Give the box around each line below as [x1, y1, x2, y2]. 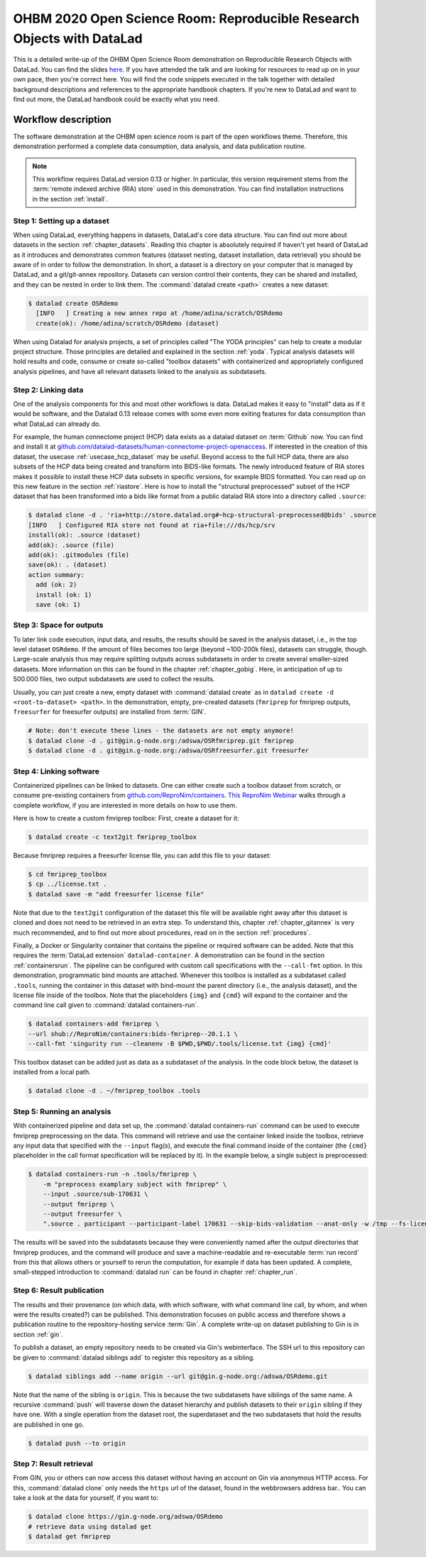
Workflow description [13, 114, 111, 126]
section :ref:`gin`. [13, 1330, 63, 1338]
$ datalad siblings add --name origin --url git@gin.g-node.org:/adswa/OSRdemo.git [28, 1372, 328, 1380]
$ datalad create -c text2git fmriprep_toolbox [28, 833, 197, 841]
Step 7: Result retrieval [13, 1459, 94, 1469]
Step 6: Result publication [13, 1285, 104, 1295]
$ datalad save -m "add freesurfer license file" [28, 890, 204, 898]
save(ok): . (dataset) [28, 561, 107, 569]
